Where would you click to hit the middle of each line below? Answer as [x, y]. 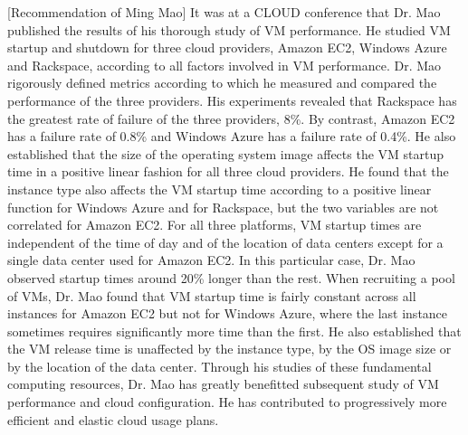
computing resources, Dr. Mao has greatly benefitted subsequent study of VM [223, 384]
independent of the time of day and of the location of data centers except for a [225, 242]
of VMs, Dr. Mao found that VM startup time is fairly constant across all [212, 295]
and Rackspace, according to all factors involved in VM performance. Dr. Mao [224, 65]
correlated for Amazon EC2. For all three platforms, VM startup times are [215, 225]
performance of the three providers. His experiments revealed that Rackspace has [232, 100]
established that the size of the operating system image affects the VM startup [226, 153]
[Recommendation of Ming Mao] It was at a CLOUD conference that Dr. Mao [224, 12]
